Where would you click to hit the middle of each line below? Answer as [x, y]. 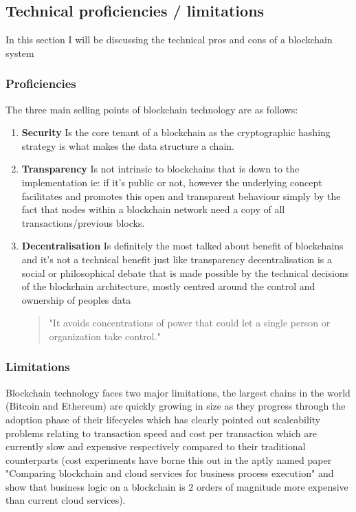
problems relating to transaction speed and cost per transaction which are [161, 433]
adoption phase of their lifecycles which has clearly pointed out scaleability [163, 419]
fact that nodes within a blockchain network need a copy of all [153, 209]
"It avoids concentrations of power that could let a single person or [190, 323]
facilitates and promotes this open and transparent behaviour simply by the [181, 196]
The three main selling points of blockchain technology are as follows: [152, 109]
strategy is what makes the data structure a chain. [128, 145]
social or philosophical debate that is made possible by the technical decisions [185, 272]
